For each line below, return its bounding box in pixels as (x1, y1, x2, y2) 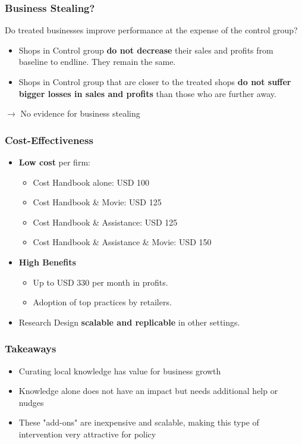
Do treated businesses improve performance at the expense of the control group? (5, 24, 298, 36)
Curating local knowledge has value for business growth (18, 364, 221, 377)
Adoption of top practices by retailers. (33, 296, 172, 308)
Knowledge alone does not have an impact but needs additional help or (18, 384, 278, 397)
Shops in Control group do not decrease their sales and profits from (18, 43, 273, 56)
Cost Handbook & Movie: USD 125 (33, 196, 162, 208)
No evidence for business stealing (20, 107, 140, 120)
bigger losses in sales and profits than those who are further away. (18, 87, 276, 99)
